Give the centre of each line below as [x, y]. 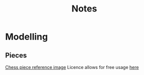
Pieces [16, 55]
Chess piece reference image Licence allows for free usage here [72, 67]
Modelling [27, 37]
